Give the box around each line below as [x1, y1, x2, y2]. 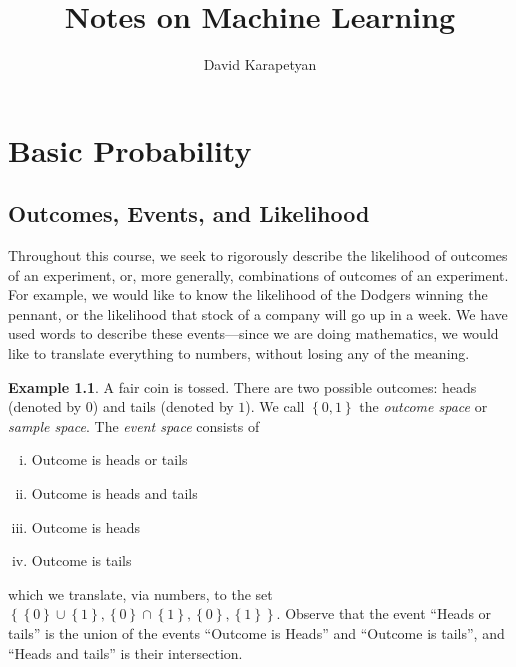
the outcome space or [359, 396, 488, 417]
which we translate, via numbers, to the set [8, 583, 273, 604]
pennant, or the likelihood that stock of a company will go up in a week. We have [8, 303, 508, 324]
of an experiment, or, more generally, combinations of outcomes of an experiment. [8, 264, 509, 285]
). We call [245, 396, 305, 417]
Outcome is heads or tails [31, 449, 188, 470]
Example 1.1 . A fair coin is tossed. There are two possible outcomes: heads [8, 376, 477, 397]
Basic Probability [8, 129, 252, 170]
